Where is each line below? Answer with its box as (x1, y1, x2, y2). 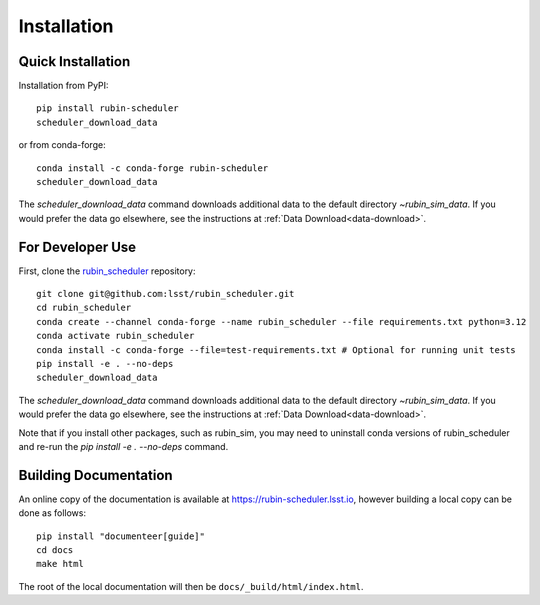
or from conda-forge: (18, 139, 106, 151)
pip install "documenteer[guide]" (36, 530, 205, 542)
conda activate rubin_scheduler (36, 330, 195, 342)
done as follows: (18, 507, 87, 519)
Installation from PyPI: (18, 80, 109, 92)
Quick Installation (18, 53, 131, 70)
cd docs (36, 545, 74, 556)
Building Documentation (18, 466, 174, 484)
